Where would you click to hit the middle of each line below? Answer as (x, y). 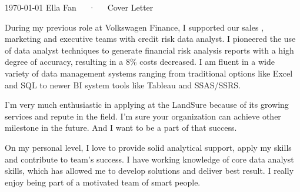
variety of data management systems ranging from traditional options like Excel (149, 73)
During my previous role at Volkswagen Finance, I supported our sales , (134, 27)
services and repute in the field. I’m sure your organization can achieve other (143, 116)
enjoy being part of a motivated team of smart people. (103, 182)
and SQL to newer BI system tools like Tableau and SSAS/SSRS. (123, 85)
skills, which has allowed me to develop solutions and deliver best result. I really (149, 171)
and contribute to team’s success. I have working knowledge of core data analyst (149, 159)
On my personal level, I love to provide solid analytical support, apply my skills (148, 147)
